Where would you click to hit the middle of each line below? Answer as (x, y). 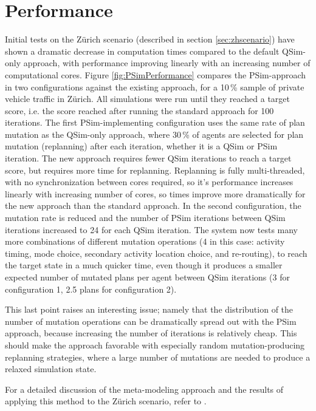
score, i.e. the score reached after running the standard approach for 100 (139, 110)
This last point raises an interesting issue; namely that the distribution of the (149, 309)
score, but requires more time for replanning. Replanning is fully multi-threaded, (155, 170)
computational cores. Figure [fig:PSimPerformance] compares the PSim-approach (156, 74)
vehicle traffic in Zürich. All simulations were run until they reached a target (147, 99)
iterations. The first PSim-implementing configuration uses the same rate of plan (155, 122)
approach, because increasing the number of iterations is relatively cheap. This (151, 333)
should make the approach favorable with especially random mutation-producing (155, 345)
